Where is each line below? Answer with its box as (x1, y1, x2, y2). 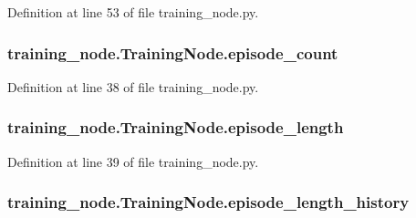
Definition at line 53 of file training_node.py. (7, 3, 259, 21)
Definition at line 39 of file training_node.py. (7, 151, 259, 171)
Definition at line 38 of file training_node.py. (7, 77, 259, 96)
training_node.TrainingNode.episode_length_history (7, 191, 410, 213)
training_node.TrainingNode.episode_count (7, 41, 338, 64)
